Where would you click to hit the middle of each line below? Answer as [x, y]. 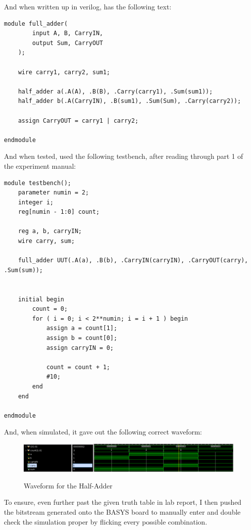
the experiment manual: [40, 166]
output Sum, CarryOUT [68, 43]
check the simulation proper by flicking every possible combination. [106, 521]
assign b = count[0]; [82, 338]
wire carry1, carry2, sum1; [64, 72]
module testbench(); [38, 183]
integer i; [36, 202]
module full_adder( [36, 24]
